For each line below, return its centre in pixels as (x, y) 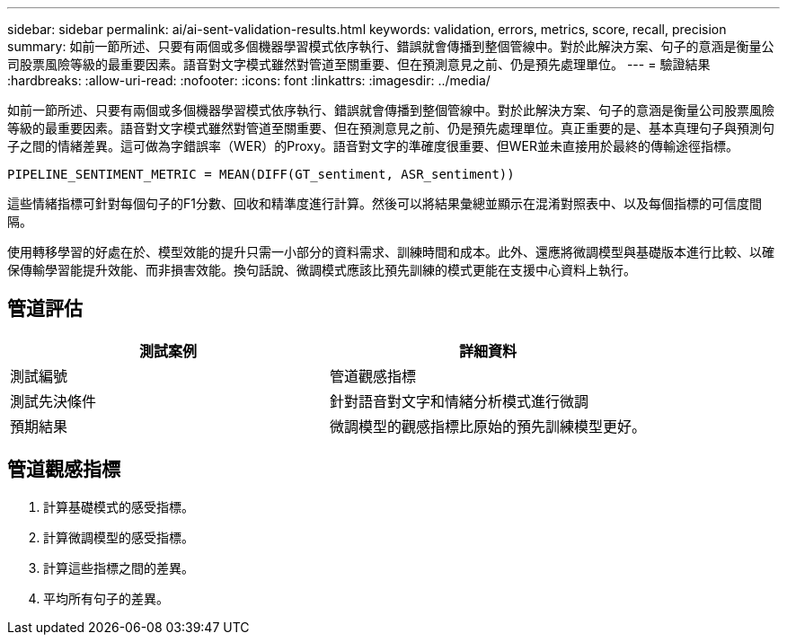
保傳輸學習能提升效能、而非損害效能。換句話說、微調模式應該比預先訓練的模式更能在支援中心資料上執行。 (322, 270)
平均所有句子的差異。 (106, 598)
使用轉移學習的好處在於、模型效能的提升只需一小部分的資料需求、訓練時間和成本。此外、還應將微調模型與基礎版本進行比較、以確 (391, 252)
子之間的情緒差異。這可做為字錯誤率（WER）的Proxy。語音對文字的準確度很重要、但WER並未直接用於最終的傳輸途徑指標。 (373, 146)
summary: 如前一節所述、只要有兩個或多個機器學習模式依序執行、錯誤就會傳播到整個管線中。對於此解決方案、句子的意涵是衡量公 (391, 46)
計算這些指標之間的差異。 (119, 567)
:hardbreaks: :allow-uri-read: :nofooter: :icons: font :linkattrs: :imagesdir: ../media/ (249, 80)
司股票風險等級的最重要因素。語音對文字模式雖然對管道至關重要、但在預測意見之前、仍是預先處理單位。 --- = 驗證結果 (359, 64)
